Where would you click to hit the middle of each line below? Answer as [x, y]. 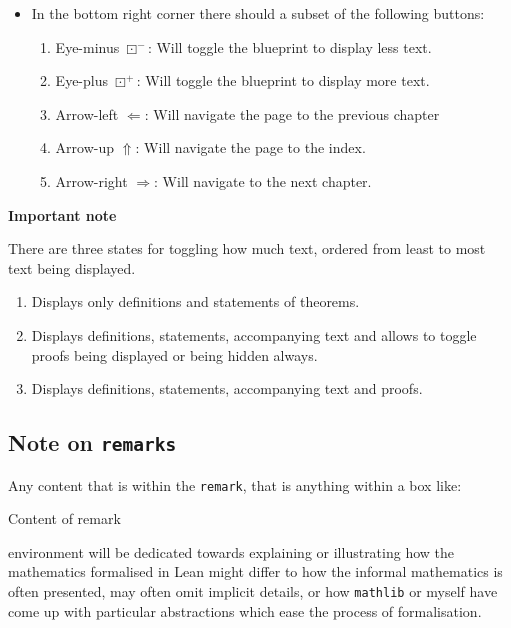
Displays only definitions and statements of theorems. [195, 301]
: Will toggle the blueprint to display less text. [289, 46]
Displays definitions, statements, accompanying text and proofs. [227, 388]
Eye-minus [87, 46]
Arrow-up [85, 147]
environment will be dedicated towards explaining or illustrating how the [231, 551]
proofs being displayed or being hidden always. [174, 354]
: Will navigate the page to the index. [250, 147]
